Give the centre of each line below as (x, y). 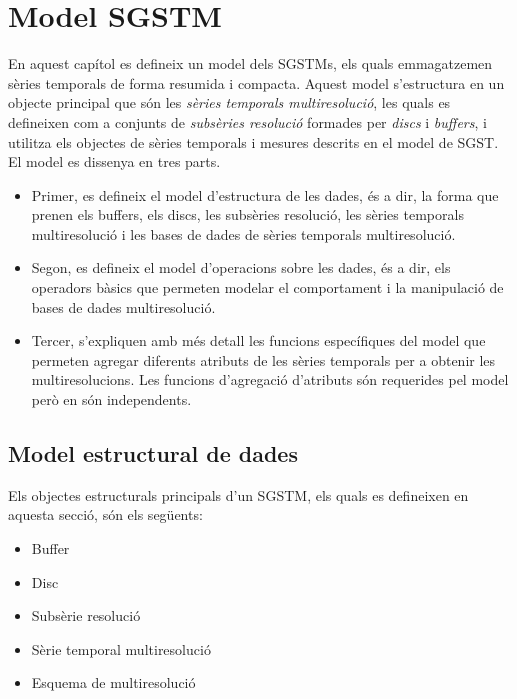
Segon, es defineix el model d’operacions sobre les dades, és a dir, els (241, 267)
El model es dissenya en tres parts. (114, 161)
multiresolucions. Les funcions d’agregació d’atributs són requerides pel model (270, 379)
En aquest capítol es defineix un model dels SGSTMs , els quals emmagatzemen (250, 63)
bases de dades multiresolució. (123, 306)
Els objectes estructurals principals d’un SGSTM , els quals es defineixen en (238, 494)
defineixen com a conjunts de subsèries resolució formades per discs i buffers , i (247, 121)
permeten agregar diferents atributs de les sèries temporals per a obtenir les (263, 359)
